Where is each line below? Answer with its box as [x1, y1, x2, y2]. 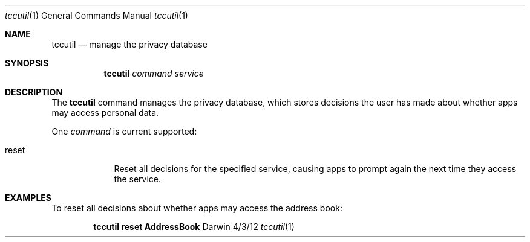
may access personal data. [51, 107, 159, 118]
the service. [114, 174, 162, 184]
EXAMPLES [5, 193, 51, 203]
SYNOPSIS [5, 58, 49, 68]
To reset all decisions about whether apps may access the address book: [51, 203, 342, 213]
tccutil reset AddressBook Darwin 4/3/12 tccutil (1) [93, 221, 295, 232]
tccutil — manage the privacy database [51, 39, 208, 49]
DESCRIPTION [5, 87, 63, 97]
